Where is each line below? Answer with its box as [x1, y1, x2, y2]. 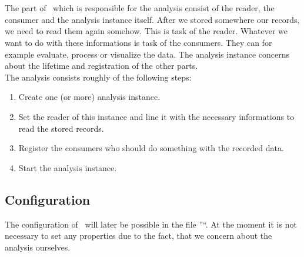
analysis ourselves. [5, 241, 71, 253]
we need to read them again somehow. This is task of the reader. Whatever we [5, 25, 288, 37]
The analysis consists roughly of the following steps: [5, 71, 192, 83]
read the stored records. [18, 122, 104, 134]
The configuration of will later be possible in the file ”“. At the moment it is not [5, 218, 297, 230]
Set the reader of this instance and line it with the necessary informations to [18, 110, 295, 122]
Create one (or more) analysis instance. [18, 91, 161, 103]
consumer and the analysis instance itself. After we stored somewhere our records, [5, 13, 300, 25]
